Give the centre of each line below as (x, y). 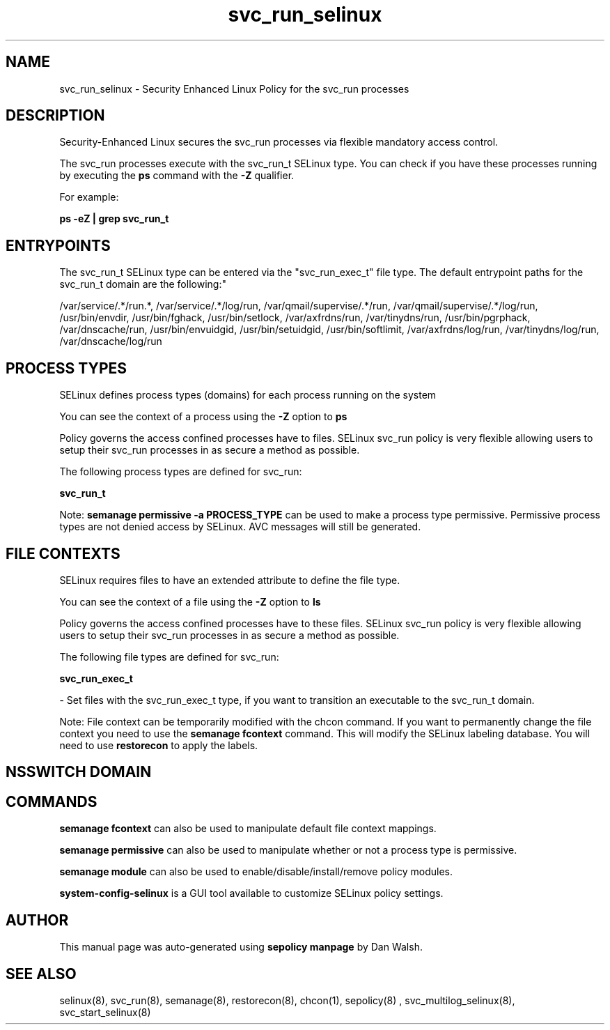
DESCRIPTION (55, 116)
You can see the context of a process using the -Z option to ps (203, 417)
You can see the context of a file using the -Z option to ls (190, 601)
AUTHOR (37, 920)
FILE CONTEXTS (63, 553)
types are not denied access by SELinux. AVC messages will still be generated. (240, 527)
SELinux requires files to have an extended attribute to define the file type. (230, 580)
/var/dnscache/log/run (111, 341)
